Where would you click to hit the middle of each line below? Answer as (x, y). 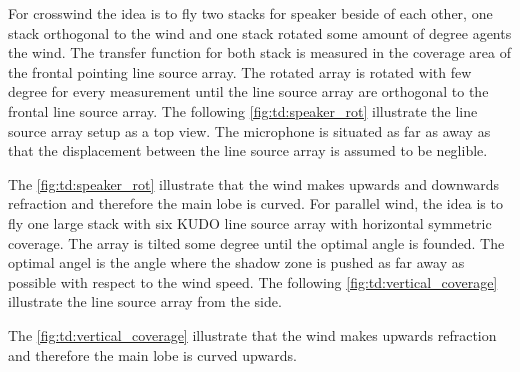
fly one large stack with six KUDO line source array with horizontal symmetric (250, 222)
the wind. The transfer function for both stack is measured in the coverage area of (259, 52)
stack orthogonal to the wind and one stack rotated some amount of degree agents (260, 32)
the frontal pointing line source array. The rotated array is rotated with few (240, 71)
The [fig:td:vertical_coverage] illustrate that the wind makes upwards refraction (252, 334)
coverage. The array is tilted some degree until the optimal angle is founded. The (256, 242)
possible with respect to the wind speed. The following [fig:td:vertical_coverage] (253, 281)
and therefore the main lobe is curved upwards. (152, 354)
